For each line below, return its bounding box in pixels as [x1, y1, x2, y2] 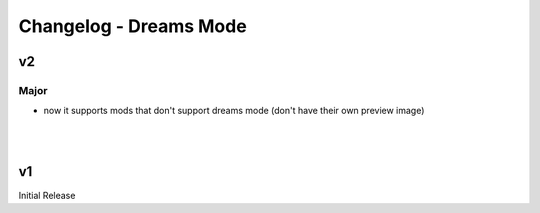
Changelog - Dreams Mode [18, 15, 247, 37]
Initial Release [18, 190, 76, 201]
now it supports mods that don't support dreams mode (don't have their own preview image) [43, 105, 425, 117]
